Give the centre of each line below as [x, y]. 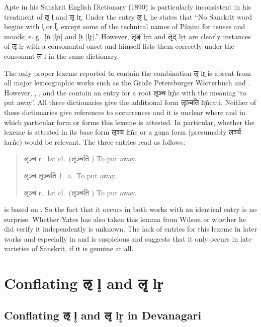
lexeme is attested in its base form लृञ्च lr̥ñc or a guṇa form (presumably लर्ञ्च [123, 132]
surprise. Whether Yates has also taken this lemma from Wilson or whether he [125, 219]
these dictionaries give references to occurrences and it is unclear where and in [125, 112]
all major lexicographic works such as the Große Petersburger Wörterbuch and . [127, 83]
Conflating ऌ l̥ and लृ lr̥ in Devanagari [103, 315]
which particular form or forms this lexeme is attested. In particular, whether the [129, 122]
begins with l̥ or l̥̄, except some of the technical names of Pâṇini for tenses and [125, 26]
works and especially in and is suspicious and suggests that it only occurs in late [128, 238]
